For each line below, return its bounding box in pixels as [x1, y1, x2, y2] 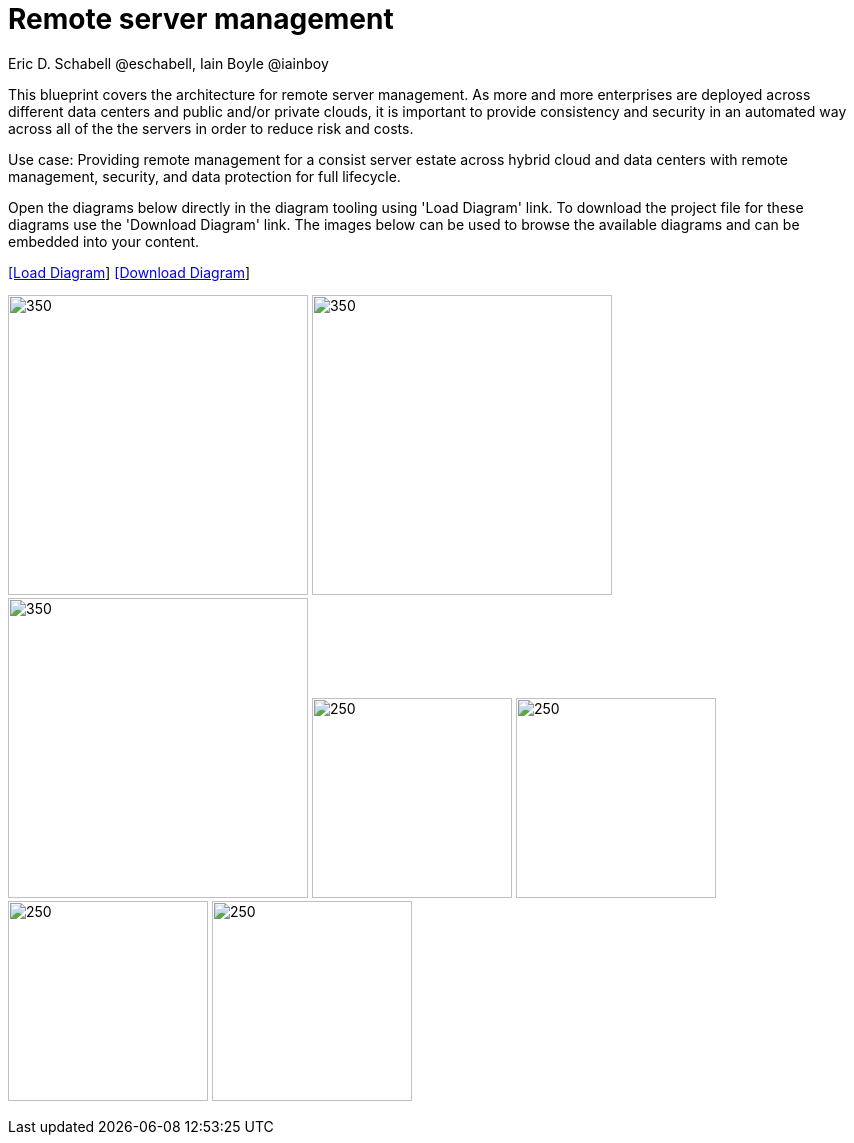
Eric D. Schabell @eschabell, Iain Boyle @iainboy [8, 54, 329, 72]
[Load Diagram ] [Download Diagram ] [8, 263, 251, 281]
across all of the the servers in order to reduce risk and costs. [8, 119, 414, 137]
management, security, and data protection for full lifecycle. [8, 167, 401, 185]
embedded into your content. [8, 232, 200, 250]
